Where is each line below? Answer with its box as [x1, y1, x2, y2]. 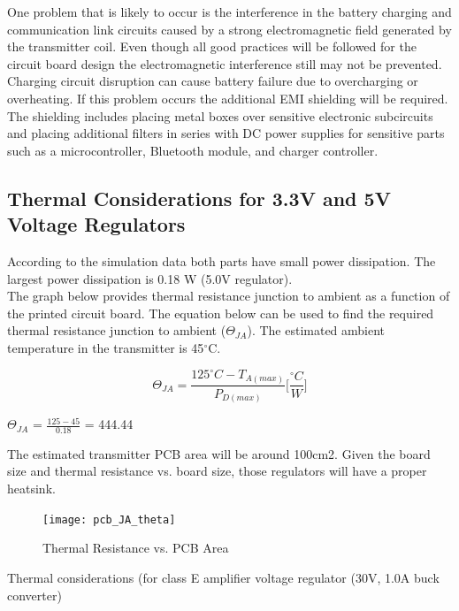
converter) [7, 585, 62, 604]
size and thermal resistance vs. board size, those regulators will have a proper [7, 462, 427, 480]
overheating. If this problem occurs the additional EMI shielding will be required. [7, 88, 448, 107]
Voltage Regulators [7, 210, 186, 238]
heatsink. [7, 479, 56, 498]
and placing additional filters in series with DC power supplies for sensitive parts [7, 124, 445, 142]
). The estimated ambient [247, 321, 386, 340]
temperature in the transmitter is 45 [7, 338, 204, 356]
